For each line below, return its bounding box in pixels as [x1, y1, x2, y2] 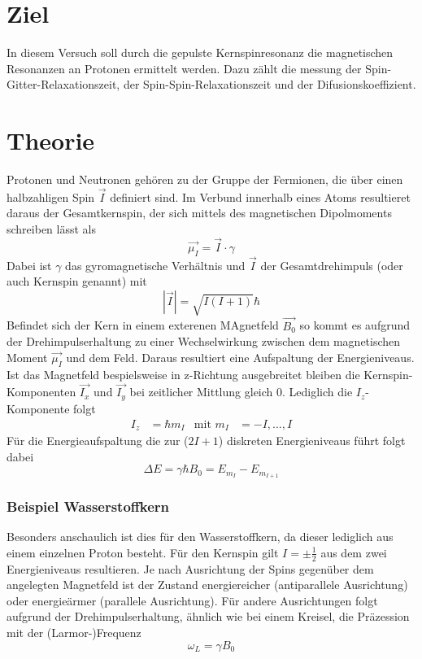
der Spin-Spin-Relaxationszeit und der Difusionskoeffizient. [123, 76, 416, 93]
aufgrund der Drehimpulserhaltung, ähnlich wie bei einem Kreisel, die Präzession [7, 608, 410, 625]
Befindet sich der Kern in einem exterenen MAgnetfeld [7, 316, 279, 334]
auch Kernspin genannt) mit [7, 273, 147, 290]
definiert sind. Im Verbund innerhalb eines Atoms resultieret [110, 188, 411, 205]
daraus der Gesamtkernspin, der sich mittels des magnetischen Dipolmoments [7, 204, 392, 221]
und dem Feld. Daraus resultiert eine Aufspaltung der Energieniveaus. [66, 348, 415, 365]
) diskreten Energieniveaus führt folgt [218, 431, 406, 448]
